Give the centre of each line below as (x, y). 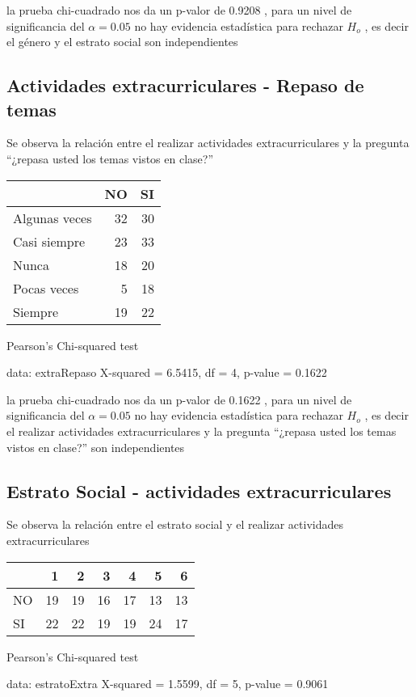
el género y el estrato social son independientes (122, 42)
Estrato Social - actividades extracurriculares (199, 490)
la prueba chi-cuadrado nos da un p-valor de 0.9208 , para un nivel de (179, 10)
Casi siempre (49, 241)
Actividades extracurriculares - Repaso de (185, 85)
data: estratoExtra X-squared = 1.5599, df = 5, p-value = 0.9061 (168, 684)
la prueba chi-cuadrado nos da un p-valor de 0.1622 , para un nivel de (179, 399)
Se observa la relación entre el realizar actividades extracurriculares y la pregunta (208, 143)
